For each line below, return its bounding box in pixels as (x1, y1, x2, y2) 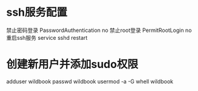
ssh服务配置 (6, 5, 68, 19)
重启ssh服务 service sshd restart (6, 34, 88, 41)
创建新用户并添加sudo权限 (6, 58, 138, 71)
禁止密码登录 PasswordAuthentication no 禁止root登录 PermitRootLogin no (6, 27, 192, 34)
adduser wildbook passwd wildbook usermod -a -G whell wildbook (6, 78, 174, 85)
